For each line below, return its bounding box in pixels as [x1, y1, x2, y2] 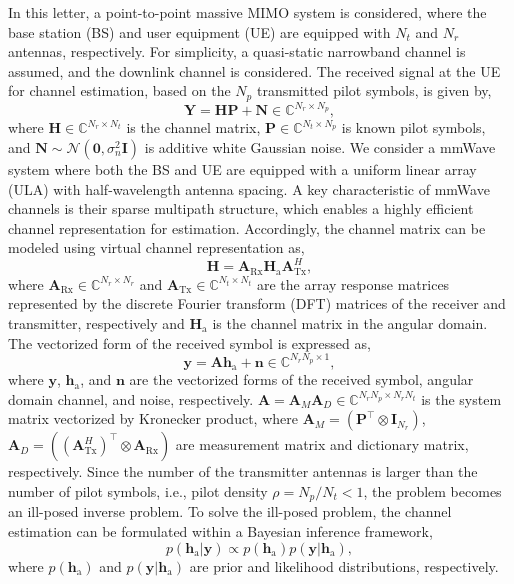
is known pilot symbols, [341, 117, 486, 138]
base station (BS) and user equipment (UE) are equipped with [8, 21, 391, 42]
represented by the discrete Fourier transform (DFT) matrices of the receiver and [8, 293, 506, 314]
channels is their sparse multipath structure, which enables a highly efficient [8, 198, 474, 219]
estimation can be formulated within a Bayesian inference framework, [8, 521, 433, 541]
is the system [421, 388, 502, 409]
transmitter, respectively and [8, 313, 185, 334]
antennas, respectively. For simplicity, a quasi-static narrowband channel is [8, 41, 466, 62]
